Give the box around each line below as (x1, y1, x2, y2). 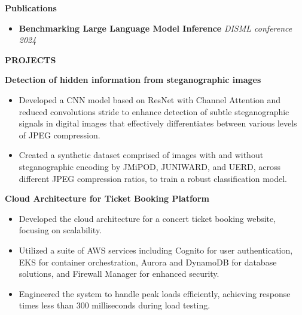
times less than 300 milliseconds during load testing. (19, 299, 211, 311)
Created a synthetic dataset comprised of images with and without (19, 149, 264, 161)
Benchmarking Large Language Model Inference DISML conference (19, 21, 292, 34)
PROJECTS (5, 53, 56, 66)
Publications (5, 2, 57, 14)
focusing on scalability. (19, 224, 102, 236)
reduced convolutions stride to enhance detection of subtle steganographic (19, 105, 289, 118)
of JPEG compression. (19, 128, 100, 141)
